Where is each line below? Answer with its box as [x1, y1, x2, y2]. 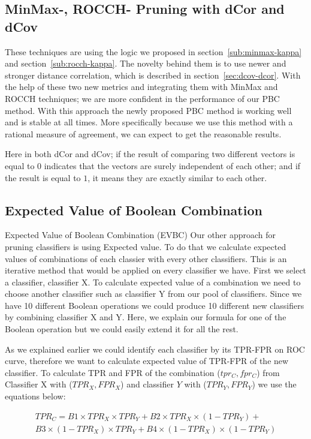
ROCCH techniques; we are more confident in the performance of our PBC [5, 92, 280, 104]
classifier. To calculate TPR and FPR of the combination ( [5, 366, 221, 378]
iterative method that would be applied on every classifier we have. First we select [5, 264, 307, 276]
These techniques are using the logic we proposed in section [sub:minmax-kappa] [5, 45, 302, 58]
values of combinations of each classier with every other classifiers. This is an [5, 252, 287, 264]
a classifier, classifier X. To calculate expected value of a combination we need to [5, 275, 301, 288]
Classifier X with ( [5, 378, 73, 390]
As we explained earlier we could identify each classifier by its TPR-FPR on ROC [5, 342, 305, 355]
